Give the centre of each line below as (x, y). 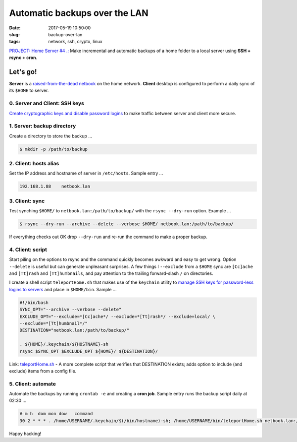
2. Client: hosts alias (34, 164)
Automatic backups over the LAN (79, 13)
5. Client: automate (33, 383)
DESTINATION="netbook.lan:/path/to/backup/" (74, 330)
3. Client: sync (27, 201)
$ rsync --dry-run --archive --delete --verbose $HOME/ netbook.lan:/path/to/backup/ (126, 224)
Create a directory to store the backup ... (51, 136)
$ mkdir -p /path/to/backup (53, 149)
